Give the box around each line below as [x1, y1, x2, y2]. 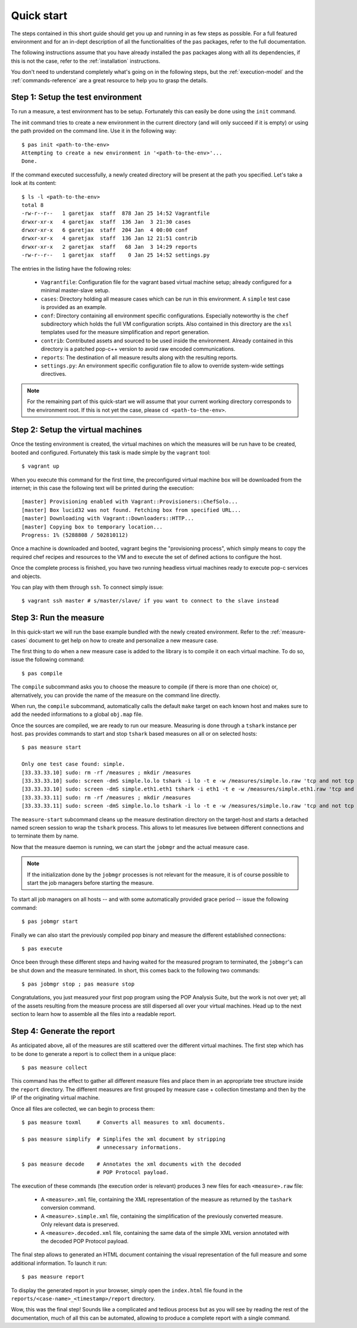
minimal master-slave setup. [40, 287, 110, 294]
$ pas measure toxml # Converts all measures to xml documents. [21, 1119, 226, 1126]
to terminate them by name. [11, 832, 79, 839]
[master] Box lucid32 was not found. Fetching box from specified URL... [21, 507, 242, 513]
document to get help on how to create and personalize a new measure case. [29, 637, 218, 644]
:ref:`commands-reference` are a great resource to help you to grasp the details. [11, 76, 208, 84]
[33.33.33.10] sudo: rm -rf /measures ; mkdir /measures [21, 769, 192, 776]
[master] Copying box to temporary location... [21, 523, 163, 530]
